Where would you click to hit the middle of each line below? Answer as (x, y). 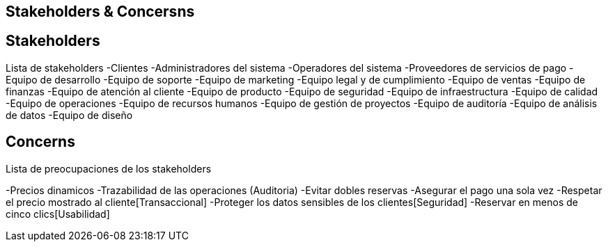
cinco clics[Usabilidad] (58, 214)
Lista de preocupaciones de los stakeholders (109, 168)
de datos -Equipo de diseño (69, 115)
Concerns (40, 142)
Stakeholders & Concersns (100, 11)
